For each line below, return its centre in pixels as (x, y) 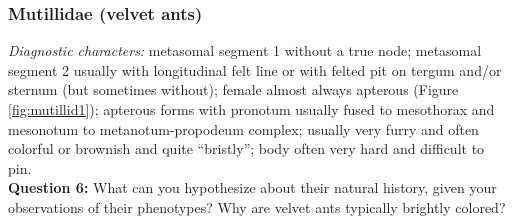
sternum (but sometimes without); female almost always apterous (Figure (233, 89)
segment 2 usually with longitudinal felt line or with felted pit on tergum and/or (255, 69)
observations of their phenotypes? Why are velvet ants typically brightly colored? (257, 206)
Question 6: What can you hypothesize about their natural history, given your (252, 187)
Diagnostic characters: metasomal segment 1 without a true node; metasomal (245, 50)
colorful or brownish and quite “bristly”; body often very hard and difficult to (246, 148)
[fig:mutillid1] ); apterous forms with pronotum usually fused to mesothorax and (251, 109)
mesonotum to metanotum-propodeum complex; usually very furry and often (243, 128)
